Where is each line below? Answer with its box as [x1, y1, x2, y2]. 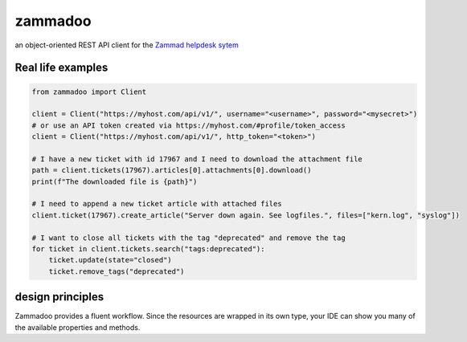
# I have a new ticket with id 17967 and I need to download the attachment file [31, 154, 363, 164]
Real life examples [14, 61, 109, 75]
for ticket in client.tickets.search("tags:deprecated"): [31, 245, 265, 254]
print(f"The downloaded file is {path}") [31, 177, 198, 186]
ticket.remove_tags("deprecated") [48, 267, 185, 276]
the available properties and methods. [14, 322, 141, 332]
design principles [14, 290, 104, 304]
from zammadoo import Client [31, 87, 147, 96]
